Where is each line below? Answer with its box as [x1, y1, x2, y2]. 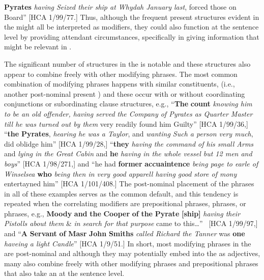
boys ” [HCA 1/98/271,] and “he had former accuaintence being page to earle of [4, 158, 258, 169]
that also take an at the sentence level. [4, 268, 125, 278]
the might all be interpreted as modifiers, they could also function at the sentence [4, 21, 259, 32]
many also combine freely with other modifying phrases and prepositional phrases [4, 258, 258, 268]
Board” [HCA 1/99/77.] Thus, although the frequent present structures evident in [4, 11, 259, 22]
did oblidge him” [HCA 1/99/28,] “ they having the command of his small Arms [4, 138, 254, 149]
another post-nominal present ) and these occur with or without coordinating [4, 88, 245, 99]
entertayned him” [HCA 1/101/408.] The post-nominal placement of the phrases [4, 178, 254, 189]
